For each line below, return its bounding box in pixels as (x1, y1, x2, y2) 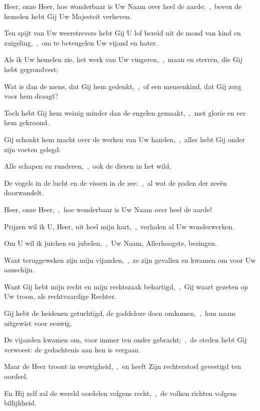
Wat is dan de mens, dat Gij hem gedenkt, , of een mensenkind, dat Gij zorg (4, 81, 241, 91)
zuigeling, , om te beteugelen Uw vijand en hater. (4, 37, 158, 48)
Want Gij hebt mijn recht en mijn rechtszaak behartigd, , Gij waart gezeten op (4, 281, 248, 291)
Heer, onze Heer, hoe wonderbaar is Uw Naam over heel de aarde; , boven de (4, 1, 242, 11)
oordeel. (4, 371, 28, 381)
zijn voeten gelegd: (4, 144, 61, 154)
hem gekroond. (4, 117, 49, 128)
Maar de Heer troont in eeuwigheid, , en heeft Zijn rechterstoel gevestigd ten (4, 361, 241, 371)
